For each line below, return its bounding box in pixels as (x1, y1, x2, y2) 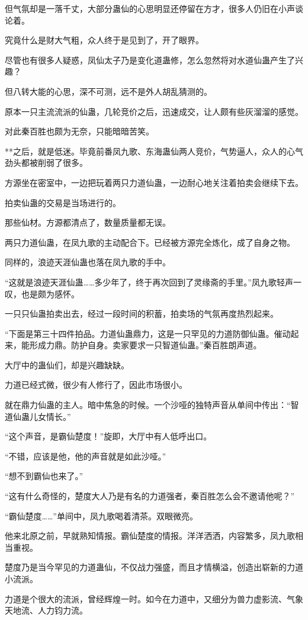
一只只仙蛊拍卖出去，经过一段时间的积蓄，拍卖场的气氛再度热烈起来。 (5, 307, 278, 320)
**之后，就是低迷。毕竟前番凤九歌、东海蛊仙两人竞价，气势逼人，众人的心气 (5, 144, 303, 157)
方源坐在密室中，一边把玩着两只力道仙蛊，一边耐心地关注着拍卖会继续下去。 (5, 176, 303, 188)
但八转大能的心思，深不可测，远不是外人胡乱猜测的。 (5, 85, 212, 97)
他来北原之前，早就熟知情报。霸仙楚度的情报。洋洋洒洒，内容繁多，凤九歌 (5, 529, 295, 542)
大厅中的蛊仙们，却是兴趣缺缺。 (5, 358, 129, 371)
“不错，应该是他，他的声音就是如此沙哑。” (5, 449, 166, 462)
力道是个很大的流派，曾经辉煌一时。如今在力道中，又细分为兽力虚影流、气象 (5, 592, 303, 605)
